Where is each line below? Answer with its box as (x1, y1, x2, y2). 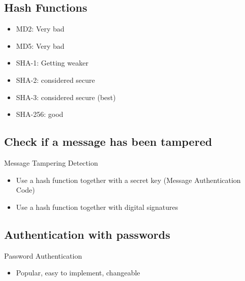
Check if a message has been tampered (4, 134, 212, 149)
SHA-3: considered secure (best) (16, 91, 116, 102)
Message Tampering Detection (4, 157, 98, 168)
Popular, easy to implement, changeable (16, 267, 140, 278)
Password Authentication (4, 250, 82, 261)
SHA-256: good (16, 109, 64, 119)
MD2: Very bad (16, 23, 65, 34)
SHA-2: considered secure (16, 74, 95, 85)
